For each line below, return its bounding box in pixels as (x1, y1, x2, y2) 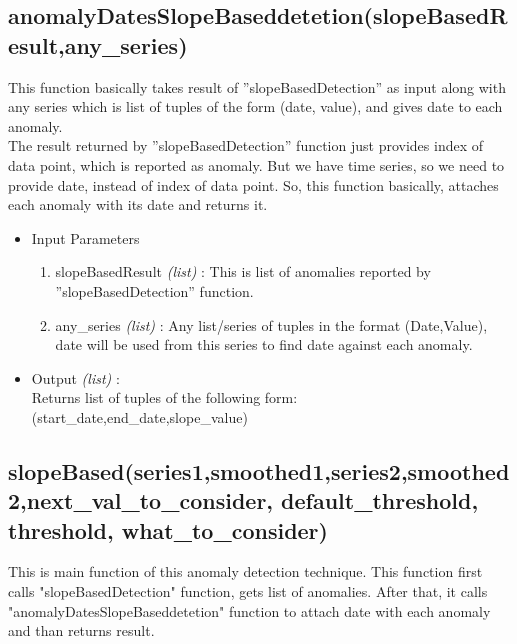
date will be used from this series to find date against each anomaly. (55, 334, 473, 355)
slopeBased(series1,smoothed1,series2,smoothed (8, 455, 510, 486)
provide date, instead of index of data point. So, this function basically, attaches (8, 174, 499, 195)
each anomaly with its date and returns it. (8, 194, 268, 215)
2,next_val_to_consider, (8, 485, 274, 516)
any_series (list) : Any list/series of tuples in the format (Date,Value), (55, 314, 488, 335)
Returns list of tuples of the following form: (31, 387, 298, 408)
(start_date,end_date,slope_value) (31, 406, 248, 427)
